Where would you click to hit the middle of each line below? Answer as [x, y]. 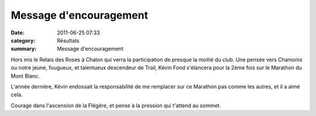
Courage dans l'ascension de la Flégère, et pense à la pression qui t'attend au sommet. [116, 106]
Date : [18, 33]
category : [23, 40]
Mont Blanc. [25, 76]
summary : [24, 49]
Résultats [68, 40]
